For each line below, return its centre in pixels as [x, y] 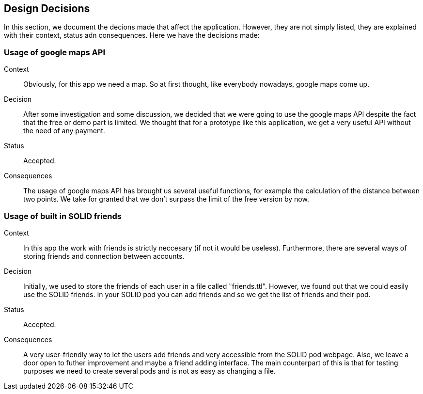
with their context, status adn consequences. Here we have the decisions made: [132, 35]
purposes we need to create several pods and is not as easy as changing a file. [149, 371]
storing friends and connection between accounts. [104, 256]
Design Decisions [47, 8]
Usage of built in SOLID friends [63, 216]
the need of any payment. [64, 131]
